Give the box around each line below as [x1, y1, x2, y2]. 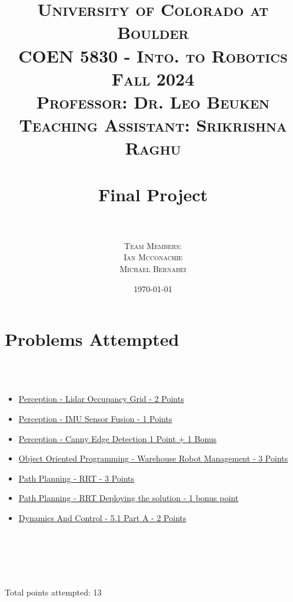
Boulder [117, 20, 189, 44]
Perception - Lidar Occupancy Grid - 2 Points [18, 392, 184, 405]
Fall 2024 [111, 66, 195, 90]
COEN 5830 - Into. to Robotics [18, 43, 288, 67]
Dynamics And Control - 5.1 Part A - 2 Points [18, 511, 187, 524]
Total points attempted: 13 [5, 585, 102, 598]
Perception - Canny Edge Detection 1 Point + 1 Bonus [18, 432, 217, 444]
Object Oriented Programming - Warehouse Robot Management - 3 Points [18, 452, 288, 464]
